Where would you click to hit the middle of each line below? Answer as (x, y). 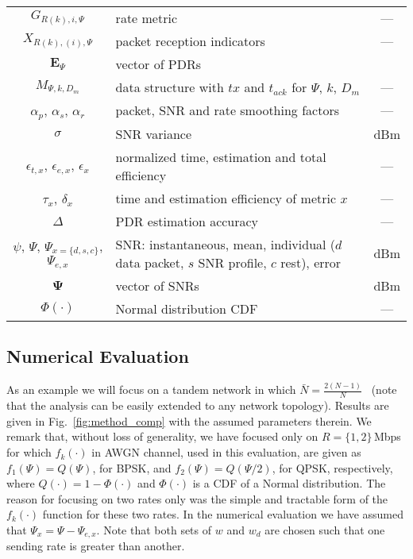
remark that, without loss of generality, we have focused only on (162, 436)
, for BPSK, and (132, 467)
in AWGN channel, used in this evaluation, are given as (226, 452)
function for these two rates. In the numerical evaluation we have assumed (223, 514)
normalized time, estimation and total (221, 156)
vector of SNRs (157, 285)
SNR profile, (232, 262)
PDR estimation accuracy (187, 221)
